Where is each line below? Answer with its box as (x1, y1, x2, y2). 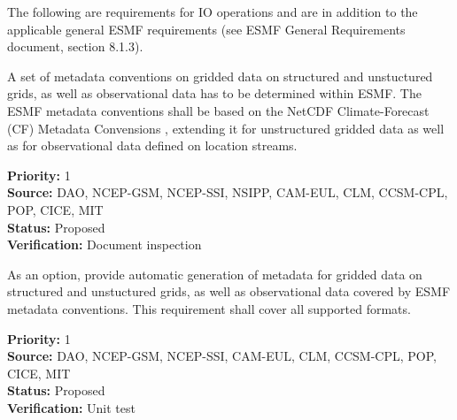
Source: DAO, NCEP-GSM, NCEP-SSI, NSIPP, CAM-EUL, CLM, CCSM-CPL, (7, 183, 448, 202)
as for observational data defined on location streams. (7, 136, 298, 155)
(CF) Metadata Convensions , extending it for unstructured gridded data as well (7, 118, 445, 137)
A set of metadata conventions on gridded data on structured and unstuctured (7, 66, 433, 85)
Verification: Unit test (7, 398, 136, 416)
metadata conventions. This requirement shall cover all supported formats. (7, 299, 411, 317)
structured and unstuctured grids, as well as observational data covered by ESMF (7, 282, 451, 301)
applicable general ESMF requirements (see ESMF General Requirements (7, 19, 406, 38)
